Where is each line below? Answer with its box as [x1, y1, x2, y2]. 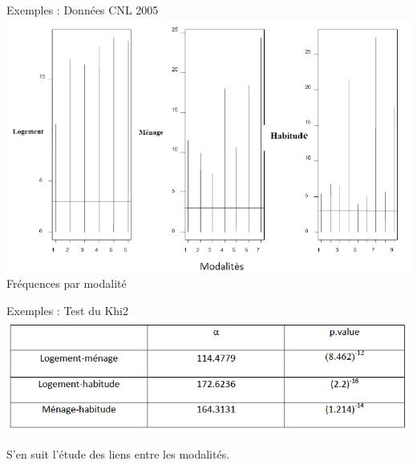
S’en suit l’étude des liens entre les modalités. [6, 445, 230, 462]
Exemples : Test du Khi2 [6, 301, 129, 318]
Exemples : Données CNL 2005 [6, 2, 159, 18]
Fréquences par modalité [6, 275, 127, 292]
